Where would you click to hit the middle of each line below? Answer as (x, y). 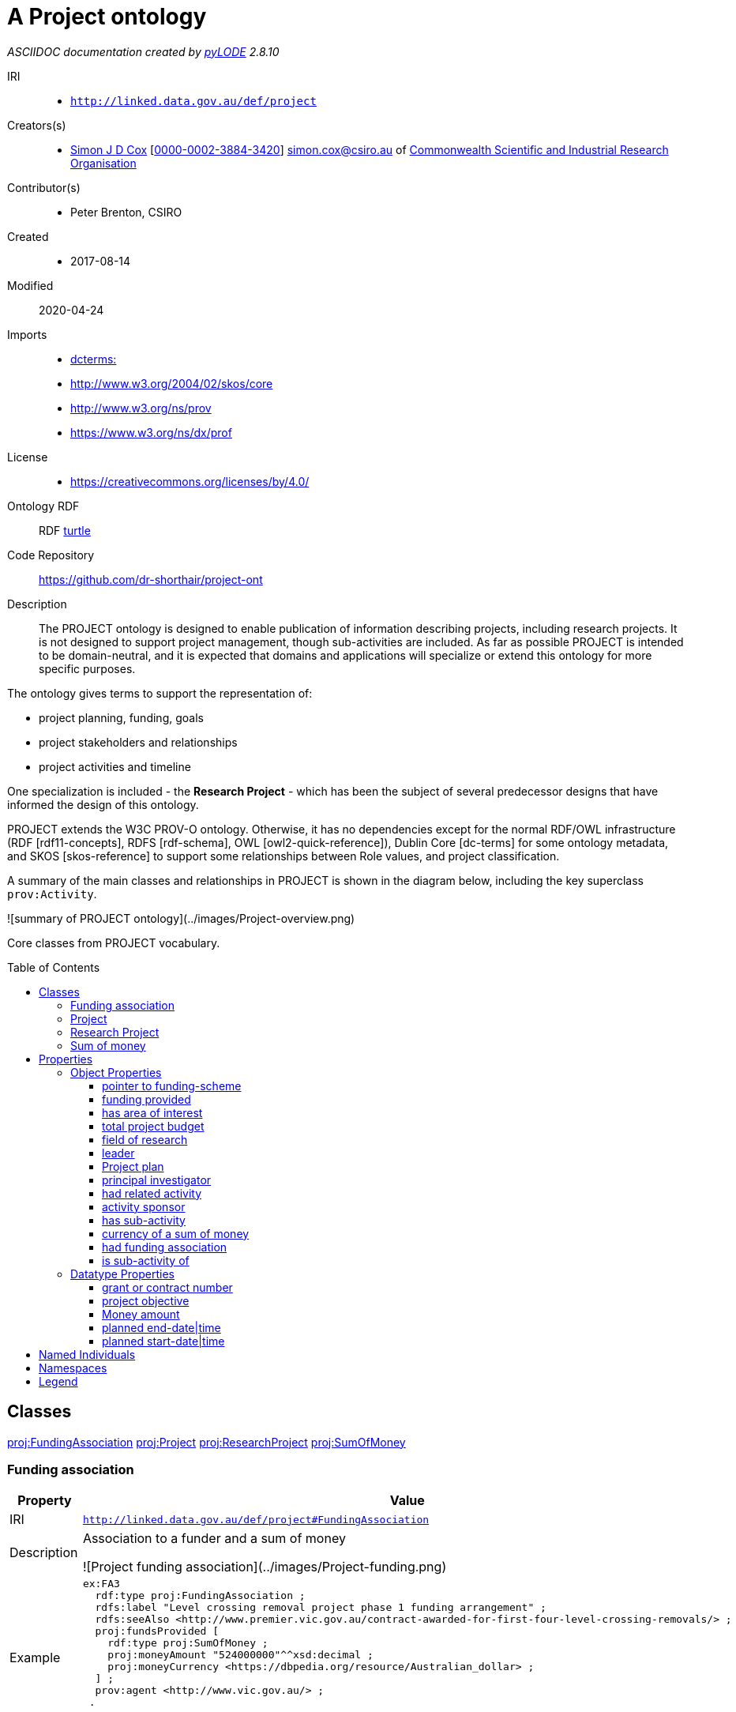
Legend (58, 1381)
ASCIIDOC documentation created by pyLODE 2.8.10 (143, 51)
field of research (145, 1139)
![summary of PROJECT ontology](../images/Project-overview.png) (181, 918)
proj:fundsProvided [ (157, 1631)
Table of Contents (54, 967)
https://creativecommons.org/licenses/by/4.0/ (190, 481)
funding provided (146, 1099)
